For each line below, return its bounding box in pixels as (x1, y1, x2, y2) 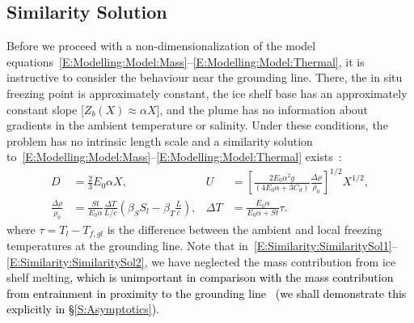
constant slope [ (6, 100, 84, 117)
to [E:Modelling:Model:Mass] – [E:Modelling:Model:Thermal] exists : (6, 148, 342, 165)
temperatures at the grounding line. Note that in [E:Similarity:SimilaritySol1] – (6, 237, 398, 254)
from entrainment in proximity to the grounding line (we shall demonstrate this (6, 284, 407, 301)
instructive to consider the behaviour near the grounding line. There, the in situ (6, 69, 403, 86)
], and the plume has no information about (156, 100, 369, 117)
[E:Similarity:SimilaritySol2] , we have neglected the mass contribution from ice (6, 253, 396, 270)
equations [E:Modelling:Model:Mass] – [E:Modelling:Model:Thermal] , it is (6, 53, 365, 70)
